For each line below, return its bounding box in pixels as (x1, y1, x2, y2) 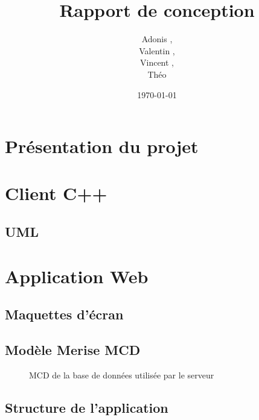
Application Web (5, 263, 149, 288)
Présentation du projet (5, 134, 199, 158)
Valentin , (139, 44, 175, 57)
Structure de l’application (5, 398, 168, 416)
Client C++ (5, 181, 107, 205)
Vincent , (140, 56, 174, 69)
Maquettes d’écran (5, 305, 124, 324)
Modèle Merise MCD (5, 340, 141, 359)
